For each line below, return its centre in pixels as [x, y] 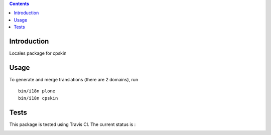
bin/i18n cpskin [38, 98]
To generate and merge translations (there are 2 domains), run [74, 79]
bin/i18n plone [37, 91]
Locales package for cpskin [38, 53]
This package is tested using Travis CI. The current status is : [73, 124]
